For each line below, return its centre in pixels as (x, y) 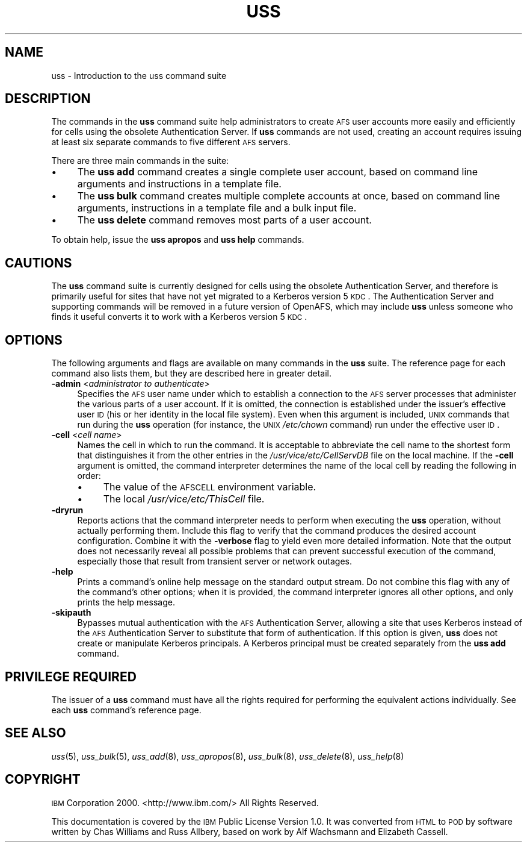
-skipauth (71, 613)
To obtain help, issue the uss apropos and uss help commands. (178, 240)
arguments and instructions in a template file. (179, 184)
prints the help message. (126, 602)
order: (89, 476)
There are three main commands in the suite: (140, 161)
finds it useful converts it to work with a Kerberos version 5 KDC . (179, 317)
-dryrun (67, 510)
